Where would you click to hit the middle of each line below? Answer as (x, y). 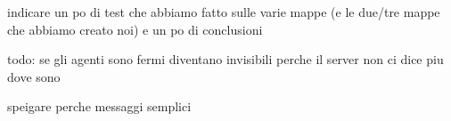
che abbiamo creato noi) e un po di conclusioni (135, 29)
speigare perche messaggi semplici (99, 106)
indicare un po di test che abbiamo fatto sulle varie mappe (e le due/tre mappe (224, 12)
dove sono (34, 76)
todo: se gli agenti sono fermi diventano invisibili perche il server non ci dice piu (225, 59)
